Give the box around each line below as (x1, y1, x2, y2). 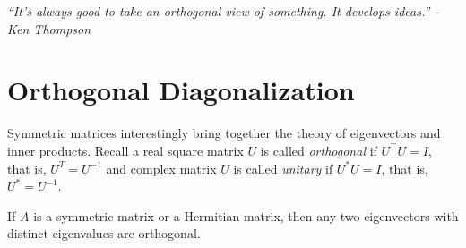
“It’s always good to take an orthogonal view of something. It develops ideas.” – (7, 2, 441, 20)
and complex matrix (106, 158, 217, 177)
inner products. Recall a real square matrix (7, 141, 244, 159)
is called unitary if (233, 158, 333, 177)
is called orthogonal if (260, 141, 377, 159)
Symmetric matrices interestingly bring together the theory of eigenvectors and (7, 124, 441, 142)
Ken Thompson (7, 19, 91, 38)
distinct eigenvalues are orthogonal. (7, 224, 201, 243)
